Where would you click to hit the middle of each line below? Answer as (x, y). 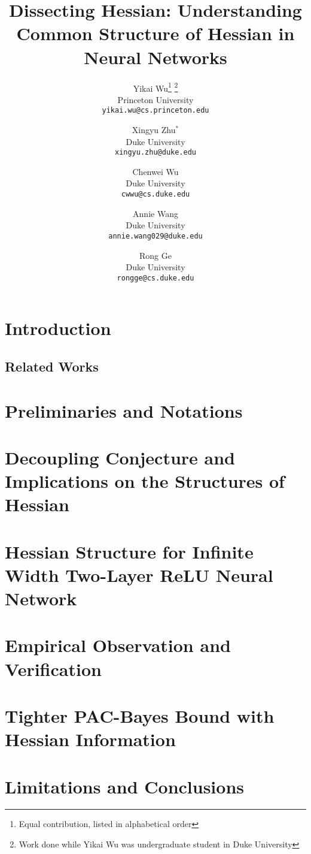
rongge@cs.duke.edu (155, 278)
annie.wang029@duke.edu (155, 236)
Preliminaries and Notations (124, 410)
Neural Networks (155, 57)
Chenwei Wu (155, 171)
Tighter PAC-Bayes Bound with (140, 715)
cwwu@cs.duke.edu (155, 194)
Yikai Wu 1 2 (155, 87)
